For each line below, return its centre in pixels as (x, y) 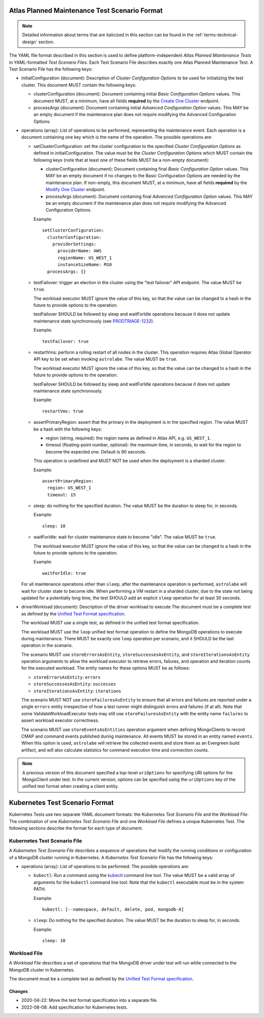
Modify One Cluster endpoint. (76, 190)
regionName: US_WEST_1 (85, 258)
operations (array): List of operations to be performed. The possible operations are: (105, 866)
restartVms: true (63, 411)
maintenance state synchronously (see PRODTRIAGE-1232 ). (94, 321)
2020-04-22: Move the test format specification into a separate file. (90, 1000)
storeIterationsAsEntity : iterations (77, 691)
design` (30, 42)
